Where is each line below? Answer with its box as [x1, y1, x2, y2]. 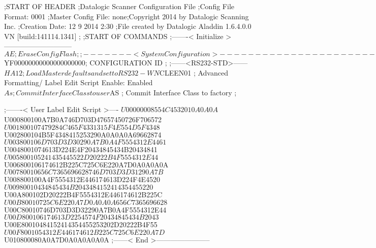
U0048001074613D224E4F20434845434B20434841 [4, 144, 158, 155]
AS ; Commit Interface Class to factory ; [110, 87, 237, 97]
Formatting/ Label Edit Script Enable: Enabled [4, 77, 153, 88]
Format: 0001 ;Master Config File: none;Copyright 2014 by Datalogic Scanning [4, 11, 249, 21]
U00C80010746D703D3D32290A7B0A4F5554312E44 [4, 204, 167, 215]
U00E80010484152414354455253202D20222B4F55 [4, 219, 158, 230]
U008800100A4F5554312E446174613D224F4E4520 [4, 174, 161, 185]
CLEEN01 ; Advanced [159, 67, 228, 78]
